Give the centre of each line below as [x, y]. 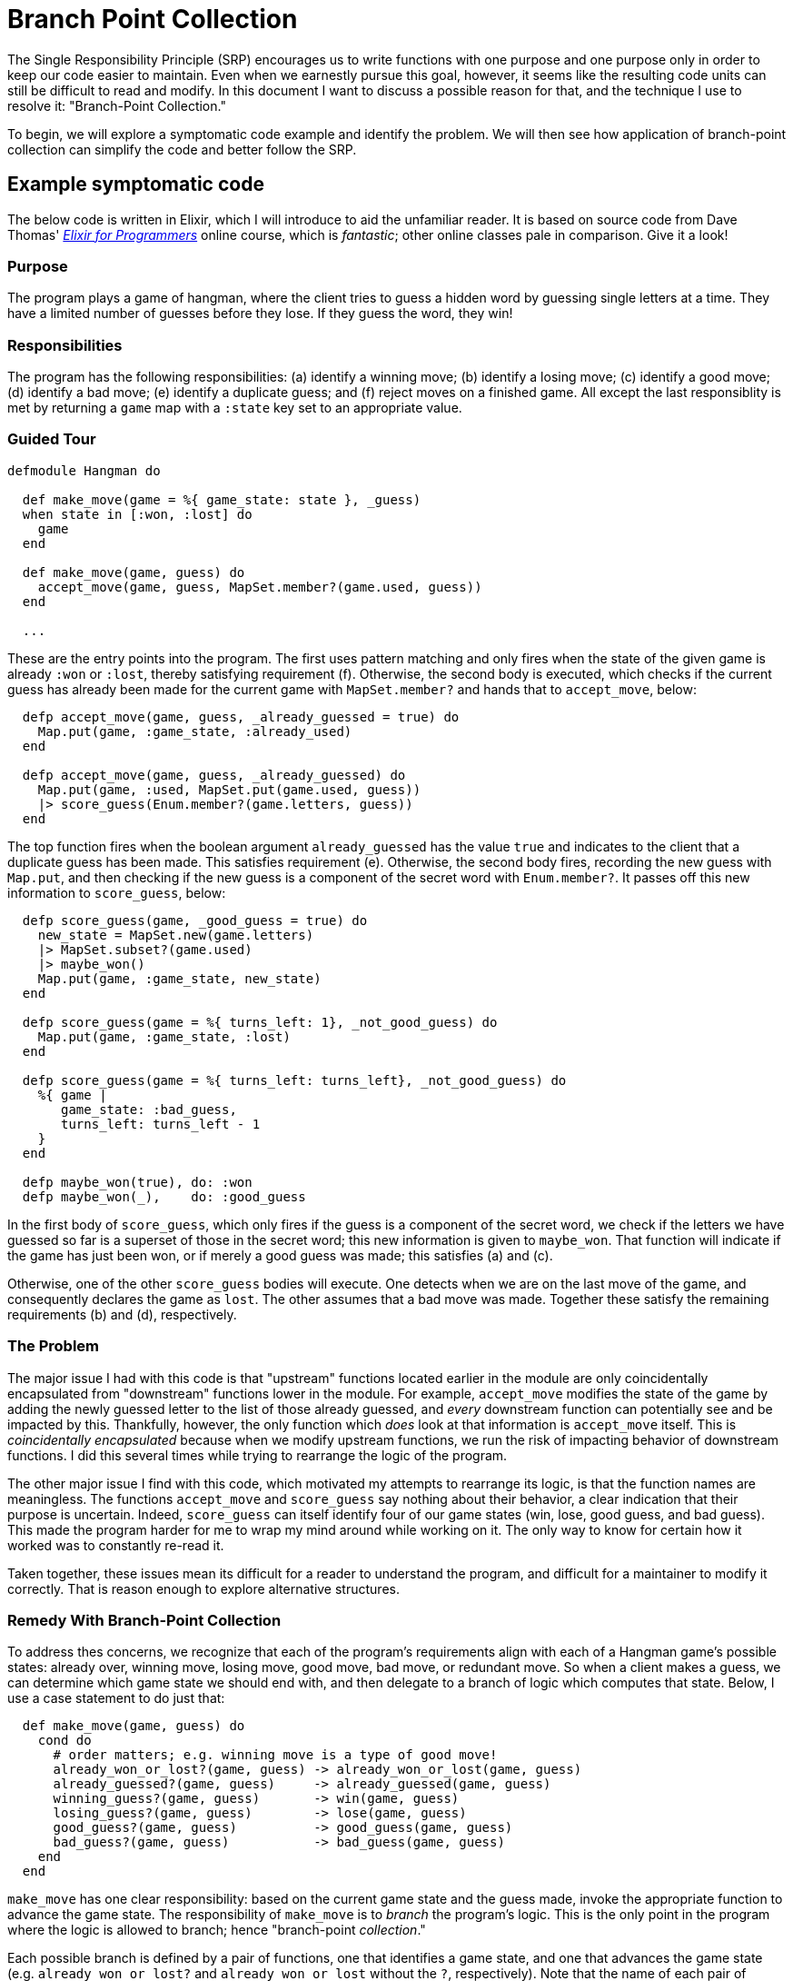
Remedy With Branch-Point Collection [144, 1620]
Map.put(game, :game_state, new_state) [179, 978]
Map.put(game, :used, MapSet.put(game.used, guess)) [229, 789]
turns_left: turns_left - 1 [161, 1124]
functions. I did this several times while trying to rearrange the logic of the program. [258, 1455]
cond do [64, 1741]
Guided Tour [52, 439]
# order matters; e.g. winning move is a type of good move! [275, 1755]
